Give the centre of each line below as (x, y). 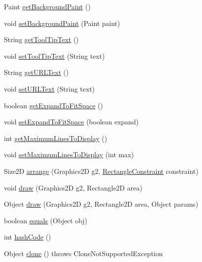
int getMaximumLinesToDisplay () (56, 138)
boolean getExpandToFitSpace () (54, 105)
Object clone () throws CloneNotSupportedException (83, 253)
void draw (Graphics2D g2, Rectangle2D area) (73, 187)
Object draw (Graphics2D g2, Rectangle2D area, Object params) (101, 204)
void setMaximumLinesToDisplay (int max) (69, 155)
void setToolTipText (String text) (54, 56)
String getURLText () (36, 72)
